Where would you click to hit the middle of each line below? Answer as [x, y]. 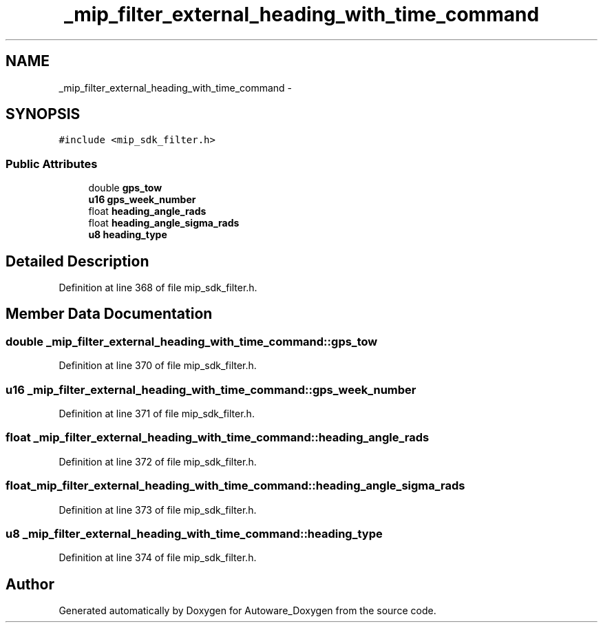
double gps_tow [125, 188]
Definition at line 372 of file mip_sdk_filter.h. [158, 461]
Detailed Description [77, 261]
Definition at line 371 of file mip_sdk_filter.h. [157, 414]
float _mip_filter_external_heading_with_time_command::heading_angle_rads [218, 438]
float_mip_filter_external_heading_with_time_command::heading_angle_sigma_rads [235, 486]
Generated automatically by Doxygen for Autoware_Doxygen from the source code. [247, 611]
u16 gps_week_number [142, 200]
